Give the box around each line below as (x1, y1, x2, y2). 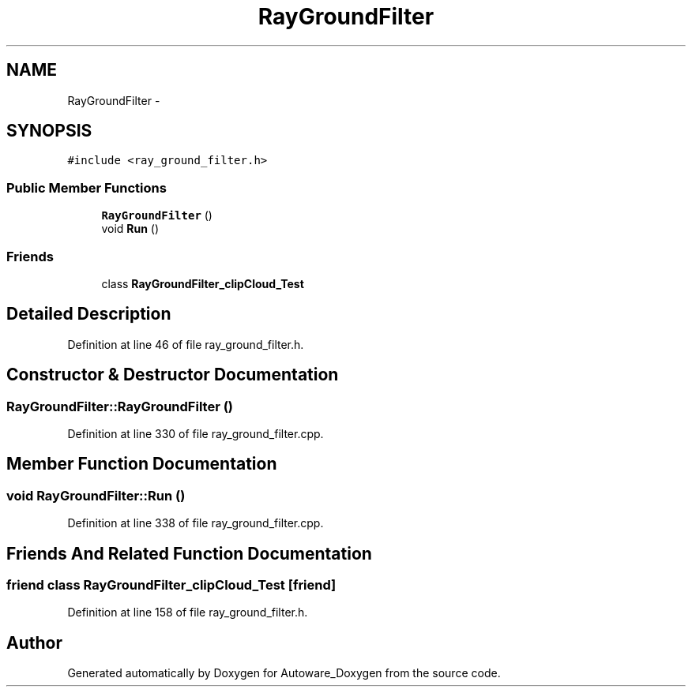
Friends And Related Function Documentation (6, 543, 372, 564)
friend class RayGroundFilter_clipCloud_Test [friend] (6, 577, 337, 594)
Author (6, 632, 62, 653)
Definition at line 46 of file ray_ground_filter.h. (67, 337, 304, 351)
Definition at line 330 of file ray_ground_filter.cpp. (67, 427, 324, 440)
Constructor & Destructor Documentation (6, 365, 339, 385)
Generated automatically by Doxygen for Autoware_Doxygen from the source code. (67, 666, 501, 680)
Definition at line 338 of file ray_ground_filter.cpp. (67, 516, 324, 530)
